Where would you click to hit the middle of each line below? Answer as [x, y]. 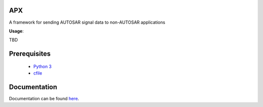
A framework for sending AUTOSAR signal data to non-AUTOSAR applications [87, 22]
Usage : [16, 31]
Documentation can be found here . [44, 99]
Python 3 [43, 66]
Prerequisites [30, 54]
